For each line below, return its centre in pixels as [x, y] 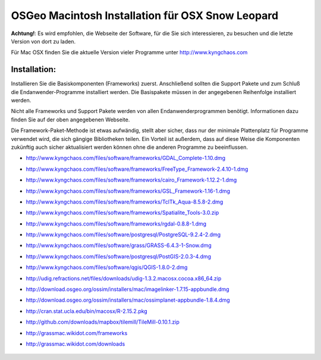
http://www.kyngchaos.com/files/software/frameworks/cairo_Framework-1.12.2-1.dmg [131, 180]
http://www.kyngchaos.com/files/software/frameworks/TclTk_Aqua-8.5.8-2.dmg [125, 202]
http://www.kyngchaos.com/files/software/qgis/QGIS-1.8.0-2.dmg [107, 267]
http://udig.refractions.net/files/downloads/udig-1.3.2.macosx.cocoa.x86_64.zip [124, 278]
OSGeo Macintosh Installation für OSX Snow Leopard [145, 15]
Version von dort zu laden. [43, 41]
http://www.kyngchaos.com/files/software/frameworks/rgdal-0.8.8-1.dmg [116, 224]
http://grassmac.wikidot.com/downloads [75, 344]
